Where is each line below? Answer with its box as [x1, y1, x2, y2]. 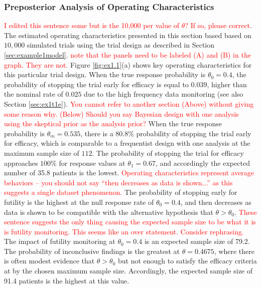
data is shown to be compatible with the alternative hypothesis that [4, 206, 213, 217]
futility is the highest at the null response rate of [4, 196, 154, 207]
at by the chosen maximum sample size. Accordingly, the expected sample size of [4, 265, 253, 276]
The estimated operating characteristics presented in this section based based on [4, 30, 251, 40]
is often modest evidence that [4, 255, 95, 266]
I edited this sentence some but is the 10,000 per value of [4, 20, 180, 31]
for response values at [59, 157, 125, 168]
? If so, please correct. [185, 20, 252, 31]
